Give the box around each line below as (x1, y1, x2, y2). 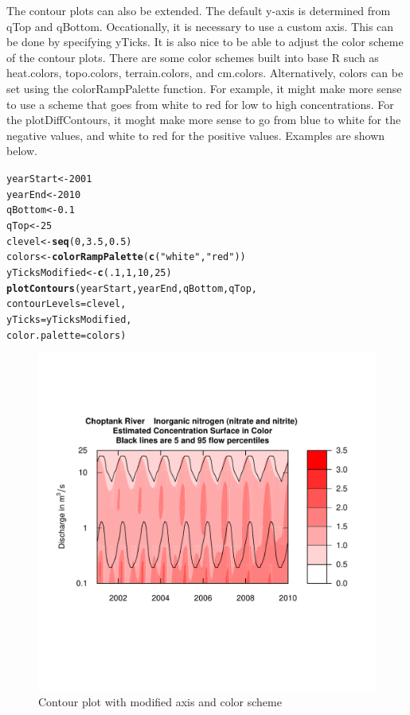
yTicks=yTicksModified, (6, 313, 132, 325)
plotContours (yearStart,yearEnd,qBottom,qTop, (6, 282, 257, 294)
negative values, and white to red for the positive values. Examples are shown (6, 126, 385, 143)
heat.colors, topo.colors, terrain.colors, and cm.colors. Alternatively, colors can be (6, 64, 404, 81)
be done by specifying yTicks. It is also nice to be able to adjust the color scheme (6, 33, 404, 50)
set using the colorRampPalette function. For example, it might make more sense (6, 80, 402, 96)
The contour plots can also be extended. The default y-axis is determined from (6, 2, 391, 18)
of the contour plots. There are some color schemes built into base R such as (6, 49, 379, 65)
